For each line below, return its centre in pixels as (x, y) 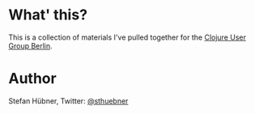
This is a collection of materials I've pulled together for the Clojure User (127, 37)
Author (32, 79)
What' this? (48, 15)
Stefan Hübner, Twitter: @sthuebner (68, 101)
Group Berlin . (30, 45)
